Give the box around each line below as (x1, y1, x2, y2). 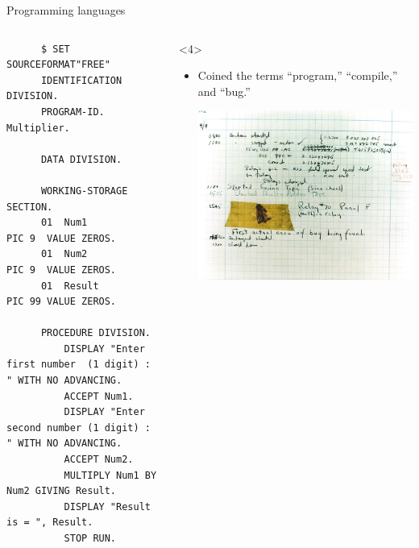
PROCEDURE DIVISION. (40, 327, 151, 339)
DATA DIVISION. (40, 153, 122, 165)
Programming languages (6, 2, 126, 18)
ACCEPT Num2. (64, 454, 134, 466)
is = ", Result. (6, 517, 93, 529)
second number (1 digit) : (6, 421, 151, 434)
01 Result (40, 280, 99, 292)
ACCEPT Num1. (64, 390, 134, 402)
